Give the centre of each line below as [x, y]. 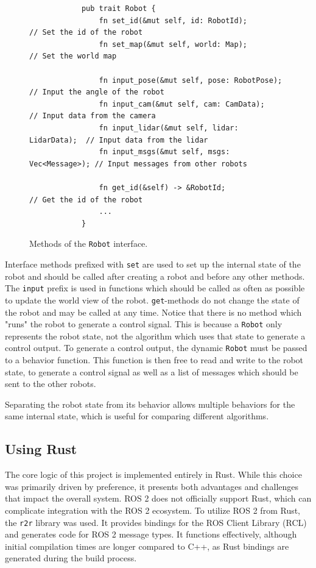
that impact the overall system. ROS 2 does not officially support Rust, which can [158, 498]
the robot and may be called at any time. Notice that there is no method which [153, 312]
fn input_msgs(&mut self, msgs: [164, 152]
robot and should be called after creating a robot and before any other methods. [155, 276]
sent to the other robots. [51, 384]
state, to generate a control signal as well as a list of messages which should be [152, 371]
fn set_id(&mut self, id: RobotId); [173, 20]
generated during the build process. [71, 558]
